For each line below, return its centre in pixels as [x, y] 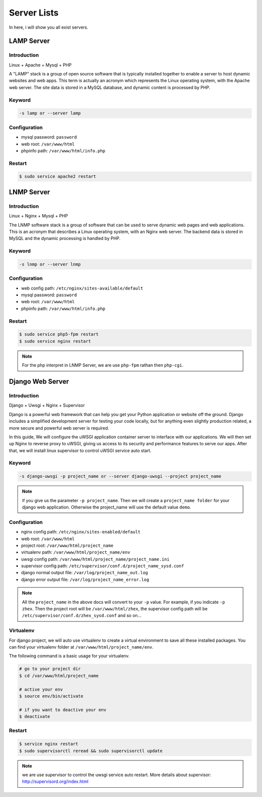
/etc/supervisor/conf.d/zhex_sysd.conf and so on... [82, 616]
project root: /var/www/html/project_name [67, 545]
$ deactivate [35, 717]
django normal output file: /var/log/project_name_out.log [84, 573]
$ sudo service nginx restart [55, 341]
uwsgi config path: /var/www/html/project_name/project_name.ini [95, 559]
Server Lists [34, 13]
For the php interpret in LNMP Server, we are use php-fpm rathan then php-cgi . [103, 365]
